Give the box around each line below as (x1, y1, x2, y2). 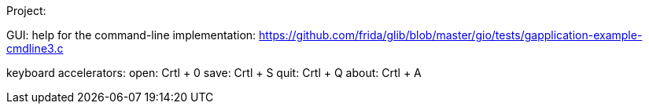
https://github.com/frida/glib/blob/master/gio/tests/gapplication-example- (259, 28, 643, 42)
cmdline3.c (6, 42, 64, 55)
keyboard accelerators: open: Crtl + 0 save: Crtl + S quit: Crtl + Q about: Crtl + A (6, 66, 422, 79)
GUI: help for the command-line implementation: (6, 28, 256, 42)
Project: (6, 4, 46, 17)
